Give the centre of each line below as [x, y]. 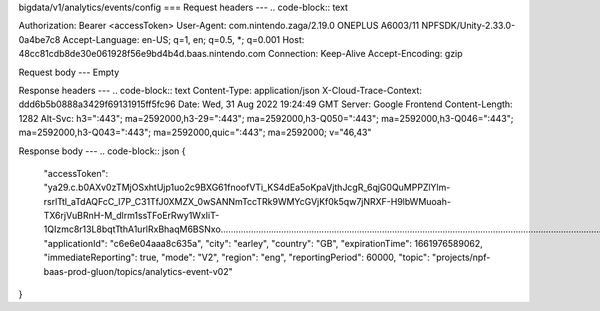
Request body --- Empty [69, 72]
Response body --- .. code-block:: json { [102, 151]
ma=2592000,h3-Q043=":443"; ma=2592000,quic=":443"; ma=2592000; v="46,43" [195, 132]
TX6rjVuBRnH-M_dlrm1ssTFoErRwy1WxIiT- [131, 216]
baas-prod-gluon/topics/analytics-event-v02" [138, 271]
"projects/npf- [461, 257]
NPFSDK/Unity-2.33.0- [468, 26]
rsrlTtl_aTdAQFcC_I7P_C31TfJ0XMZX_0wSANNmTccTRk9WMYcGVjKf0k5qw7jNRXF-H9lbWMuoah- [247, 201]
